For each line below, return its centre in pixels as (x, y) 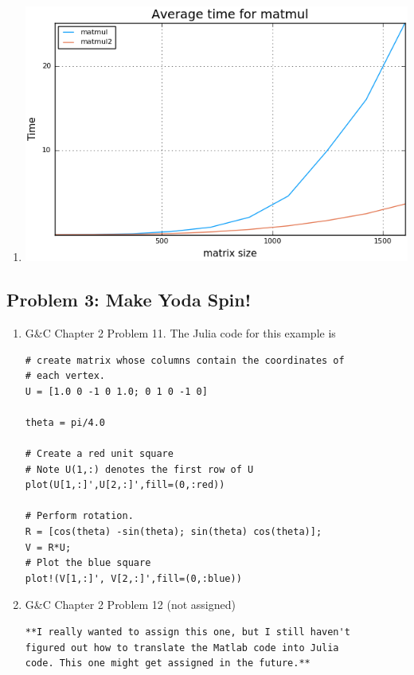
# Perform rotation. (79, 516)
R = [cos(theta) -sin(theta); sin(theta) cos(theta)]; (174, 532)
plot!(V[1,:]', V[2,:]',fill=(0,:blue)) (133, 578)
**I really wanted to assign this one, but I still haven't (187, 632)
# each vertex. (65, 376)
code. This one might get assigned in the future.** (168, 663)
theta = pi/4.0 (65, 422)
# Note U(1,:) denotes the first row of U (139, 469)
